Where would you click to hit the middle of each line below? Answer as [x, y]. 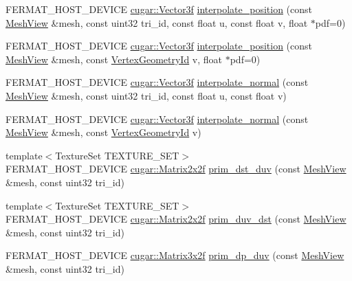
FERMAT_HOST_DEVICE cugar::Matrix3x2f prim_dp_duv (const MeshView [175, 255]
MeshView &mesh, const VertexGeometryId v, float [114, 59]
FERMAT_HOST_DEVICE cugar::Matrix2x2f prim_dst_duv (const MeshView [176, 169]
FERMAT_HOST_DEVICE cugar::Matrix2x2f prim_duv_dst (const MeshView [176, 219]
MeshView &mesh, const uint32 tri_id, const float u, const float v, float [157, 22]
